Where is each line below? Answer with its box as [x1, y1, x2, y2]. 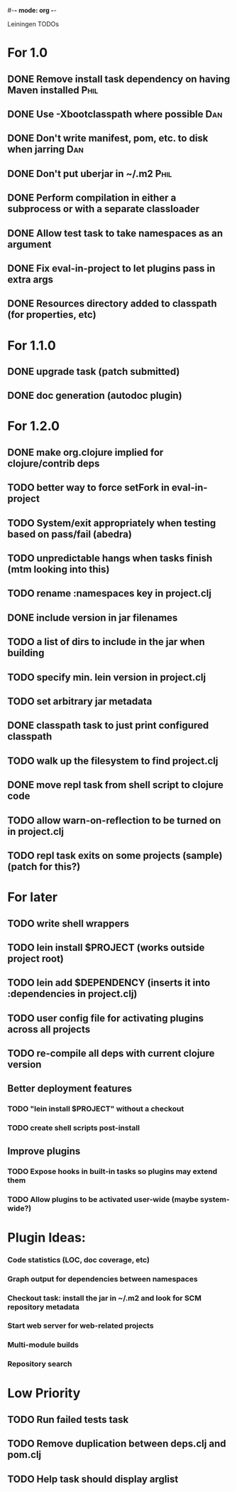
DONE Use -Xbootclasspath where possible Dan [7, 108, 223, 120]
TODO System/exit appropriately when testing [7, 517, 216, 529]
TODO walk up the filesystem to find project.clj [7, 755, 219, 767]
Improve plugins [7, 1145, 81, 1157]
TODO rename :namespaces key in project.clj [7, 587, 211, 600]
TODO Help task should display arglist [7, 1473, 179, 1485]
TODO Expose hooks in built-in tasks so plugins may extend [7, 1166, 218, 1176]
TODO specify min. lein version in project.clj [7, 671, 206, 683]
